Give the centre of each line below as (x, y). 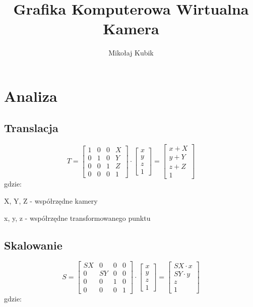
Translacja (31, 128)
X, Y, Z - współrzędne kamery (51, 201)
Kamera (131, 28)
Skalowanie (33, 245)
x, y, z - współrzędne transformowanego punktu (77, 218)
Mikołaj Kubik (131, 53)
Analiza (31, 96)
